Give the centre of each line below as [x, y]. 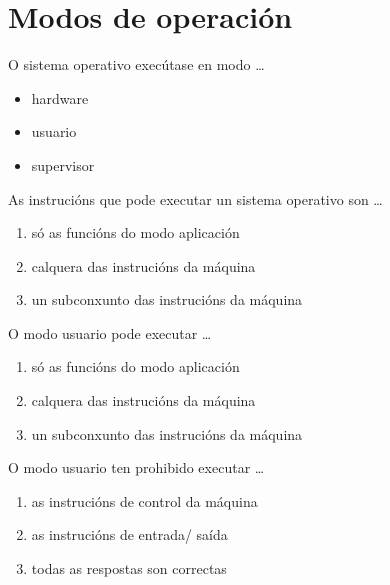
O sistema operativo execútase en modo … [136, 64]
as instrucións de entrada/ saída [129, 534]
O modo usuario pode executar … [110, 332]
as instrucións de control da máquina [144, 500]
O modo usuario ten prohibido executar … [136, 467]
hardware [60, 97]
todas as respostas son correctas [129, 568]
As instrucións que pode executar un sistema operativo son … [195, 198]
